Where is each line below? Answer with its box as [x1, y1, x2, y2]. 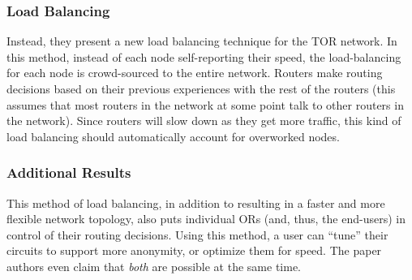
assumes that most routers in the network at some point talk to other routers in [6, 96, 404, 113]
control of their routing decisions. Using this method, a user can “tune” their [6, 226, 388, 243]
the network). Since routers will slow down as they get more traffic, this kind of [6, 112, 401, 129]
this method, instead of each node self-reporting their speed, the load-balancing [6, 48, 401, 65]
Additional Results [6, 162, 131, 183]
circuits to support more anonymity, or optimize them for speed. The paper [6, 242, 382, 259]
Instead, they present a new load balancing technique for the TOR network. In [6, 32, 397, 50]
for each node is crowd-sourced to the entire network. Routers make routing [6, 64, 383, 81]
